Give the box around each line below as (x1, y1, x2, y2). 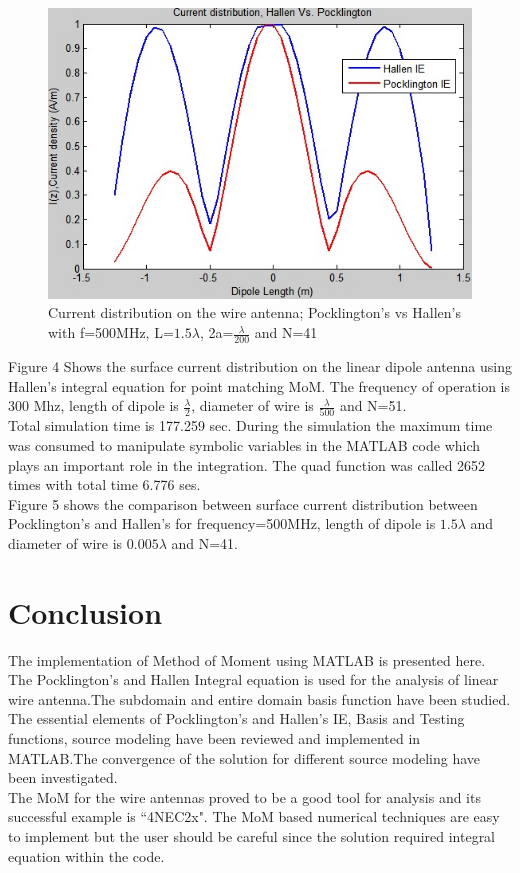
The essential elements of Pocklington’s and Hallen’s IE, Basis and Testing (8, 708, 465, 729)
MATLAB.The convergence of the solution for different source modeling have (8, 747, 481, 768)
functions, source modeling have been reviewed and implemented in (8, 728, 421, 749)
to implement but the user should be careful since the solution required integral (8, 826, 496, 847)
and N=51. (339, 395, 407, 416)
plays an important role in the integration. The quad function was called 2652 (8, 454, 486, 475)
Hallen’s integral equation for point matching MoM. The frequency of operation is (8, 375, 511, 396)
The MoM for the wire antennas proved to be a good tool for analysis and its (8, 786, 481, 807)
